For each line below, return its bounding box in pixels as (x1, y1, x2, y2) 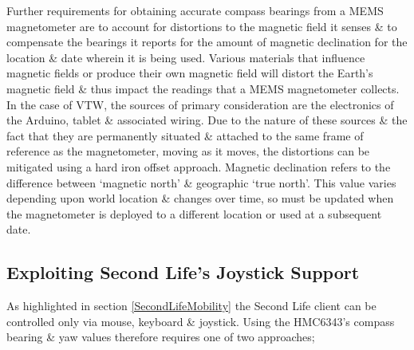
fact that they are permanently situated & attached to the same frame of (6, 127, 364, 144)
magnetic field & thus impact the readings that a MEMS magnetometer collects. (6, 80, 400, 96)
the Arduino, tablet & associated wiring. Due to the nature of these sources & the (6, 112, 408, 128)
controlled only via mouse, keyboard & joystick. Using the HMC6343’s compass (6, 313, 395, 329)
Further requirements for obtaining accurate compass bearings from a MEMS (6, 2, 384, 18)
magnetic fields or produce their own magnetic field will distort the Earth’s (6, 65, 373, 81)
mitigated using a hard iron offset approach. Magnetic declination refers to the (6, 158, 391, 175)
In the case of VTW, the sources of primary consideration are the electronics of (6, 96, 394, 112)
